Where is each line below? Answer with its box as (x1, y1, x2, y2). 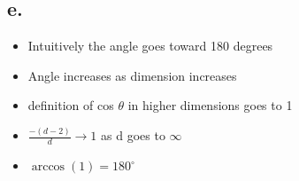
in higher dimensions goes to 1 (127, 96, 293, 114)
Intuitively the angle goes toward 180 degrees (27, 36, 273, 55)
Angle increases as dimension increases (27, 66, 237, 84)
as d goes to (101, 126, 165, 145)
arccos (31, 161, 65, 174)
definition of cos (27, 96, 114, 114)
